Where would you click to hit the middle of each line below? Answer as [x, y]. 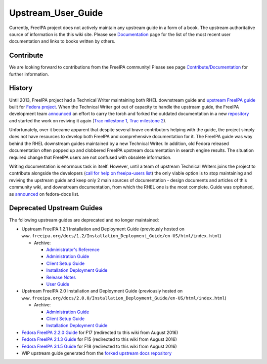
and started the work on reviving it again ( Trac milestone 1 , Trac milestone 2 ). [88, 120]
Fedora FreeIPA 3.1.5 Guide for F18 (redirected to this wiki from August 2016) [99, 346]
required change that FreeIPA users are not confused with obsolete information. [90, 157]
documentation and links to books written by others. [62, 41]
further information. [29, 74]
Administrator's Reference [73, 250]
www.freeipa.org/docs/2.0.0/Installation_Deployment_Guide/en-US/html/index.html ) [124, 298]
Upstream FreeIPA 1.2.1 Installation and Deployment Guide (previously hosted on [103, 229]
